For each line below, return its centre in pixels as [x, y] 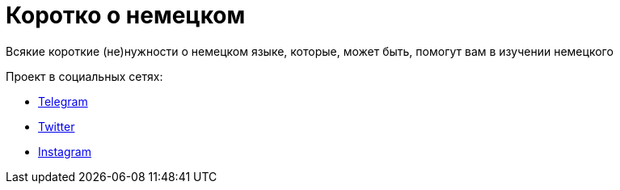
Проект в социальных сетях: [84, 76]
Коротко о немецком [126, 15]
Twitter [57, 126]
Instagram [65, 151]
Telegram [63, 101]
